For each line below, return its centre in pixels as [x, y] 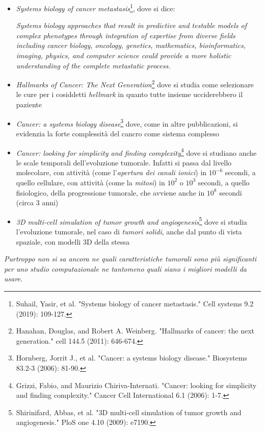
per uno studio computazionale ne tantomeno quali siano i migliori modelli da [125, 268]
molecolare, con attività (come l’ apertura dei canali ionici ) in [111, 172]
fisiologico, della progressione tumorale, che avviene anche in [110, 192]
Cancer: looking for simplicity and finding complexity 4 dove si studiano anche [136, 152]
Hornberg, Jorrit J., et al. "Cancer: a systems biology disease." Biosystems [132, 358]
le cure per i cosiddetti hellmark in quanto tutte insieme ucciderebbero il [129, 94]
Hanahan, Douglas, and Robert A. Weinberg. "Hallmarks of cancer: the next [135, 331]
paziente [29, 104]
